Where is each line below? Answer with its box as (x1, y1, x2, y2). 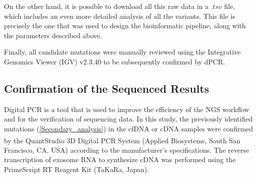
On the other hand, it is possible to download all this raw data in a (4, 1, 209, 11)
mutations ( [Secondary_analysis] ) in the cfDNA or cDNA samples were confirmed (4, 123, 253, 133)
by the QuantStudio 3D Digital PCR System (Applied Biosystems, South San (4, 135, 241, 145)
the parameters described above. (4, 30, 102, 40)
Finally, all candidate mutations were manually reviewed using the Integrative (4, 47, 241, 57)
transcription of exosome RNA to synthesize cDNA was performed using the (4, 154, 236, 165)
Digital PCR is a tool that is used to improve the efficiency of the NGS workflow (4, 104, 250, 114)
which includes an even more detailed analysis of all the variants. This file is (4, 10, 236, 21)
